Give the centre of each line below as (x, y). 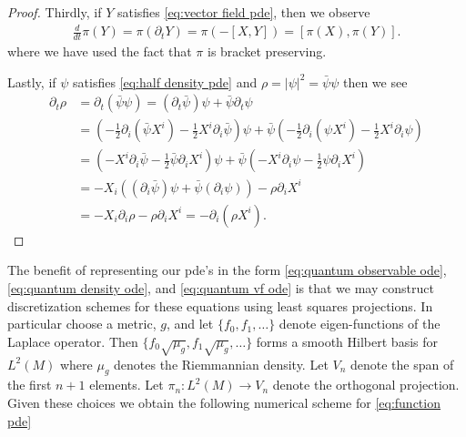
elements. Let (127, 385)
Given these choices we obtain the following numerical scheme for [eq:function (224, 402)
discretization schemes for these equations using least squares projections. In (220, 305)
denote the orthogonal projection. (366, 385)
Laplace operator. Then (73, 341)
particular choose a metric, (82, 324)
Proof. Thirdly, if (55, 12)
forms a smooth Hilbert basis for (347, 341)
